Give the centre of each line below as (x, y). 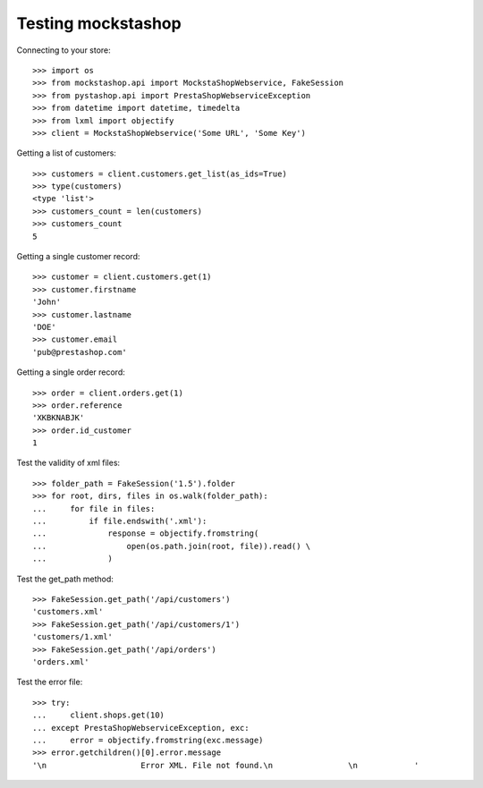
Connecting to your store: (64, 50)
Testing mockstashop (99, 23)
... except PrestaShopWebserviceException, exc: (141, 728)
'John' (47, 302)
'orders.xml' (61, 661)
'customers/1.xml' (73, 637)
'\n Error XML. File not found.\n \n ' (226, 765)
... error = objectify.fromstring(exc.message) (148, 740)
